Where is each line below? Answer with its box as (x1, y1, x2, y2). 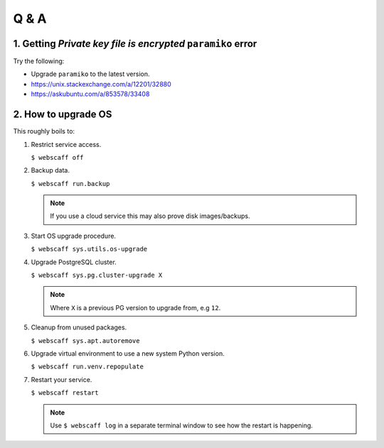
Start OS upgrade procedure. (31, 231, 117, 240)
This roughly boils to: (13, 127, 75, 136)
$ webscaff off (31, 153, 85, 161)
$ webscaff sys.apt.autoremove (31, 337, 140, 344)
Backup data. (31, 166, 70, 175)
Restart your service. (31, 375, 92, 383)
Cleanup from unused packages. (31, 323, 127, 332)
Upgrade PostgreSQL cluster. (31, 258, 117, 266)
